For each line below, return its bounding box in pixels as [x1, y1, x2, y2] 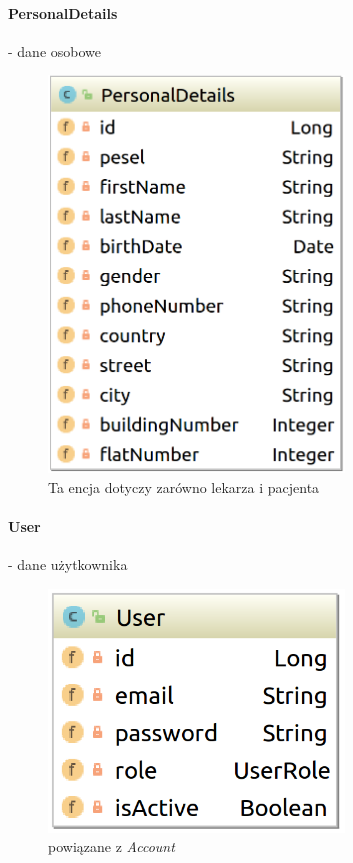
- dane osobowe [8, 40, 102, 61]
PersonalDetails [8, 2, 118, 23]
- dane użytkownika [8, 554, 128, 575]
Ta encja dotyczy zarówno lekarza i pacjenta [48, 476, 320, 497]
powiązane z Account [48, 836, 175, 857]
